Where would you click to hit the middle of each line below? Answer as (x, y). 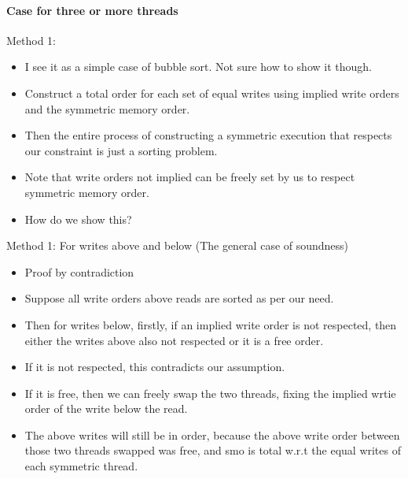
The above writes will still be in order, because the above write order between (212, 434)
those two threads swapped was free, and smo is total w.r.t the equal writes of (213, 450)
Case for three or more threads (92, 10)
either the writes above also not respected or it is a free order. (174, 340)
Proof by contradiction (79, 271)
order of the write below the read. (106, 408)
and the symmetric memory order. (107, 108)
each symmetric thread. (81, 466)
